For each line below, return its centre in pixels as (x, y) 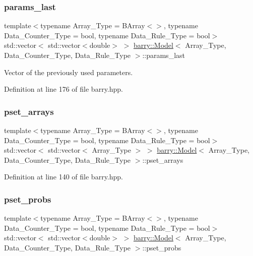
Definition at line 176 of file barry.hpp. (64, 89)
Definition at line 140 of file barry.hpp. (64, 177)
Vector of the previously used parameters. (69, 72)
